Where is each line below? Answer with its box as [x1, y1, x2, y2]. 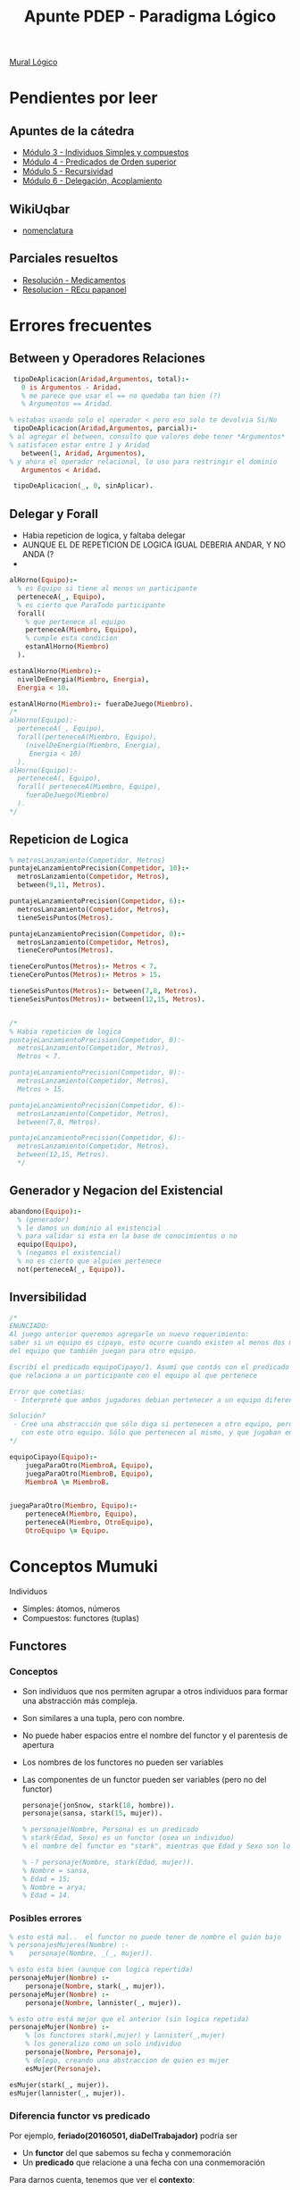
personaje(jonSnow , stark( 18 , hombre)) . [21, 1801, 175, 1810]
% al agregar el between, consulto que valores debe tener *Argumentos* [9, 432, 286, 441]
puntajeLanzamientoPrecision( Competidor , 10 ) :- [9, 864, 190, 873]
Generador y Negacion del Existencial [9, 1183, 223, 1199]
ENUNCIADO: [9, 1322, 50, 1331]
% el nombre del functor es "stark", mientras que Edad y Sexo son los [21, 1842, 295, 1851]
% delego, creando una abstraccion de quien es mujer [25, 2056, 229, 2065]
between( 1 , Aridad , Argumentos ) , [21, 448, 146, 457]
